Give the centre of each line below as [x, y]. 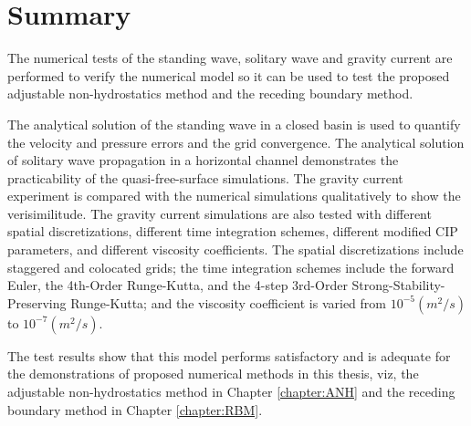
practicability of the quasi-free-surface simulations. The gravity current [205, 177]
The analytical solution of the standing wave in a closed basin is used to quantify [234, 124]
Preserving [37, 302]
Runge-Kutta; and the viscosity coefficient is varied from [229, 302]
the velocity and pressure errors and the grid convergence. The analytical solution [236, 142]
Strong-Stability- [398, 285]
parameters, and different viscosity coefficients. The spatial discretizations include [235, 249]
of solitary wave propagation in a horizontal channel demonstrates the [203, 160]
